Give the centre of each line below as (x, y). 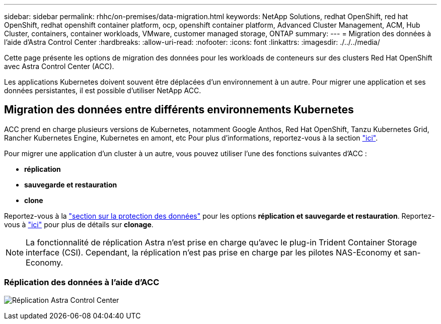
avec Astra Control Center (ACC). (59, 66)
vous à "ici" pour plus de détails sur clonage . (79, 224)
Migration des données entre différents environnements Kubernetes (179, 110)
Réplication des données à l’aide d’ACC (82, 282)
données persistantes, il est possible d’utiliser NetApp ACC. (103, 90)
